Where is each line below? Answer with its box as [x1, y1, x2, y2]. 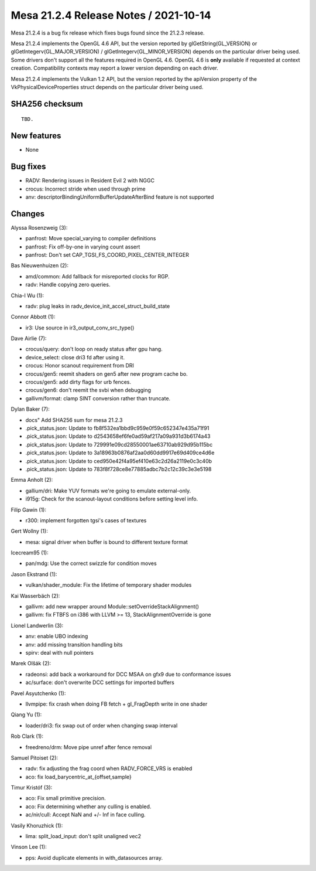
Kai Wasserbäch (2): [11, 592, 60, 599]
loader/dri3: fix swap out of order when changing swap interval [25, 722, 178, 729]
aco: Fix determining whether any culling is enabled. [25, 803, 152, 810]
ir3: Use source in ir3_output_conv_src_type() [25, 324, 135, 331]
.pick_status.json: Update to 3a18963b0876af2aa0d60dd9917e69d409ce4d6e [25, 449, 215, 457]
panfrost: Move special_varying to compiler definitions [25, 235, 156, 242]
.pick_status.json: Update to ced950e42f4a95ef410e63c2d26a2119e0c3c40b [25, 457, 212, 464]
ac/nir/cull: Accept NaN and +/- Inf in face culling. [25, 811, 146, 818]
